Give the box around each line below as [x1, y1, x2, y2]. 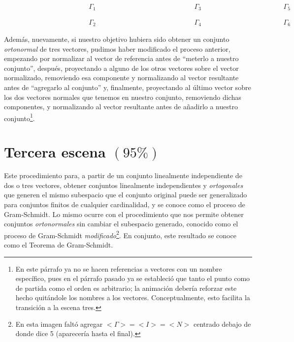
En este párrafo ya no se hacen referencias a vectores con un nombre [15, 263, 222, 274]
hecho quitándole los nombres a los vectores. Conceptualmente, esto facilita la [15, 292, 250, 303]
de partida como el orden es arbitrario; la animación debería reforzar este [15, 282, 237, 293]
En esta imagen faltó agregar [15, 318, 103, 329]
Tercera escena [4, 142, 106, 162]
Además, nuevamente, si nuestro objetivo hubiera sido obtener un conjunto [4, 34, 229, 44]
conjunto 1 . [4, 111, 35, 123]
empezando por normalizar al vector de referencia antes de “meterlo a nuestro [4, 53, 239, 63]
